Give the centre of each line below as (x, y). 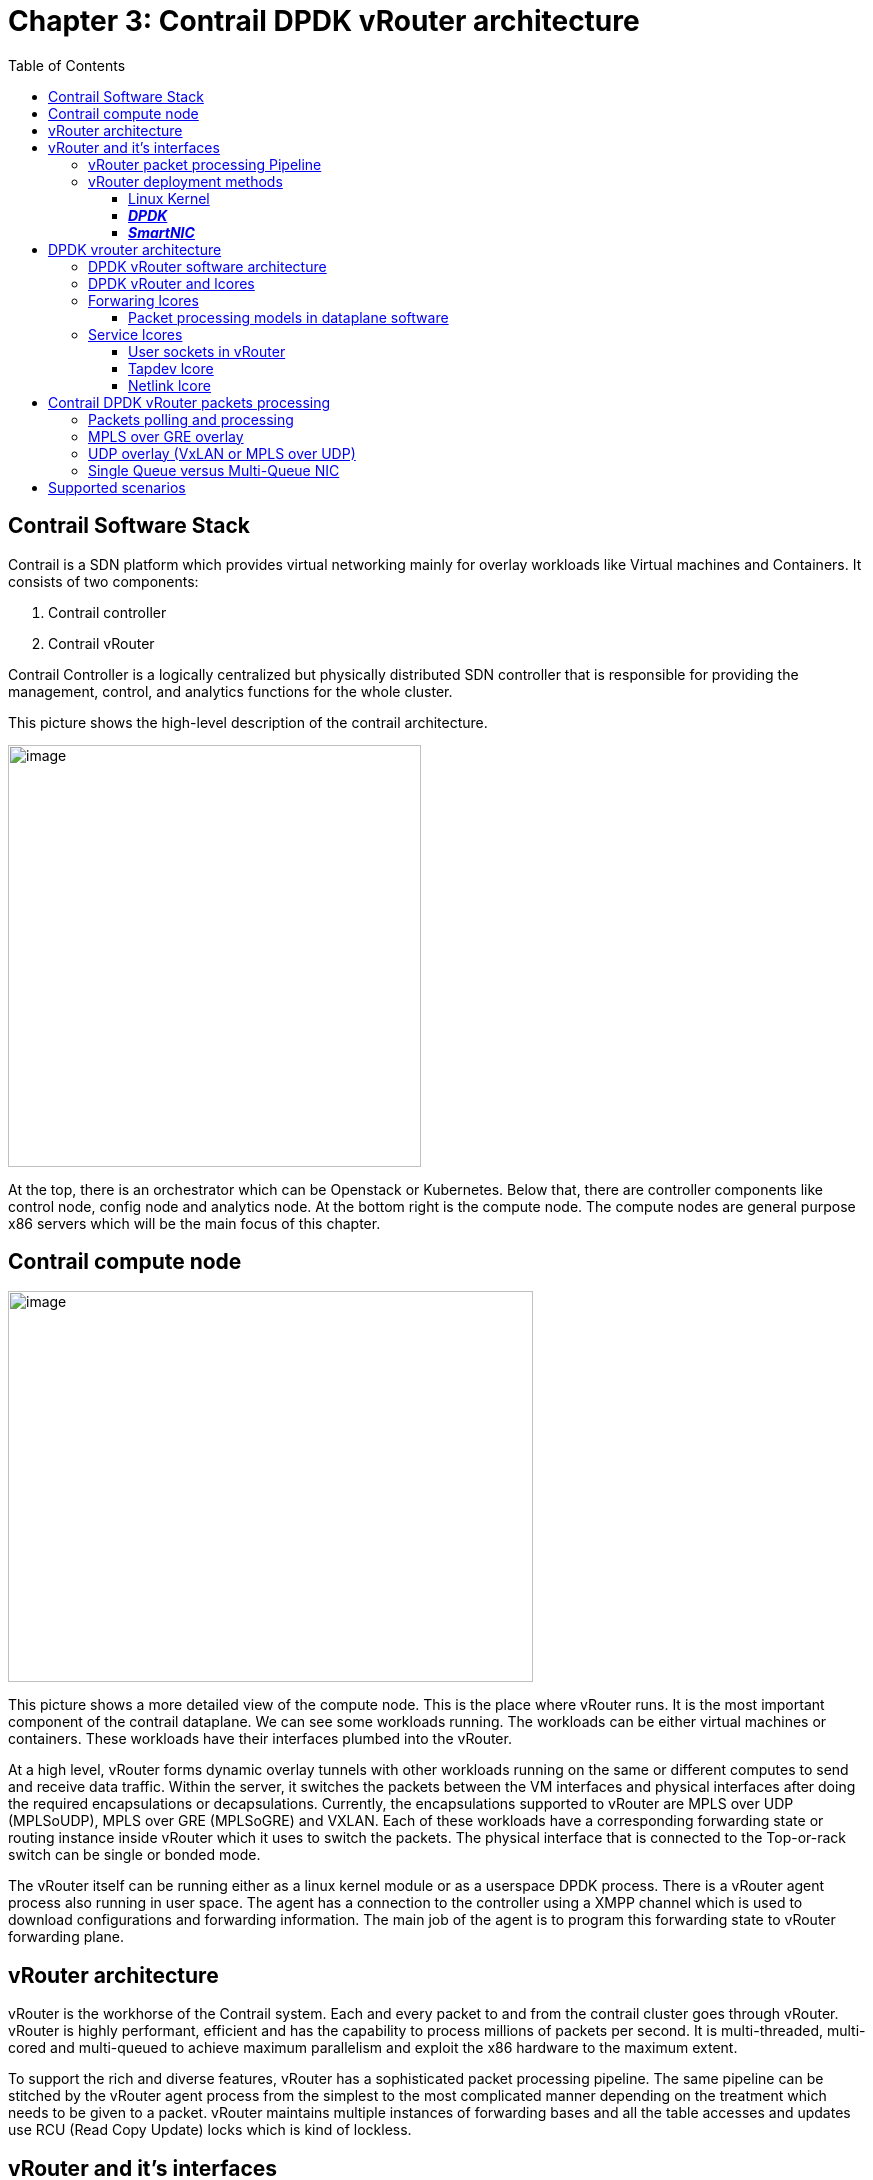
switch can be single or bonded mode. (134, 1855)
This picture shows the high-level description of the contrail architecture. (248, 722)
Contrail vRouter (101, 643)
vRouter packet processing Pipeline (205, 164)
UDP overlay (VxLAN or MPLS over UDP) (222, 453)
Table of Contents (67, 65)
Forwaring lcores (143, 300)
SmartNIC (161, 232)
